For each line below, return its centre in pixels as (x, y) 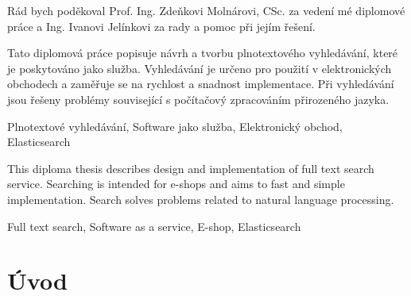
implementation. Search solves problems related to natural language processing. (201, 199)
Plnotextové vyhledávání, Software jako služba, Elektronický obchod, (175, 126)
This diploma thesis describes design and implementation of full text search (191, 168)
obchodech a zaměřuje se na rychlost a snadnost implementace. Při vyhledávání (201, 84)
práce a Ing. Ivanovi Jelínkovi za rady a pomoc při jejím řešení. (161, 26)
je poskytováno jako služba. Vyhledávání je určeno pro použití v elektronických (200, 68)
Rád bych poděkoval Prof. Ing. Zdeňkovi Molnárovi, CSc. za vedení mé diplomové (206, 10)
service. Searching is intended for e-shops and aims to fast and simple (176, 184)
